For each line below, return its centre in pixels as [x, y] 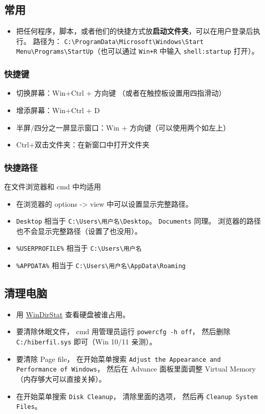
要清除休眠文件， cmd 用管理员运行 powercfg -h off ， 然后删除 [123, 331]
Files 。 [29, 406]
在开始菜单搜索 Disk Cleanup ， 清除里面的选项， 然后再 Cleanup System [137, 396]
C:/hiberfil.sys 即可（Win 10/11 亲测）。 [86, 342]
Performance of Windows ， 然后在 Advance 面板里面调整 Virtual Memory [136, 369]
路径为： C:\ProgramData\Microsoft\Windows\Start [118, 41]
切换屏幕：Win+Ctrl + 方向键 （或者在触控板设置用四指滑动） [121, 93]
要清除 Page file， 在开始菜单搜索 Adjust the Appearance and [118, 358]
